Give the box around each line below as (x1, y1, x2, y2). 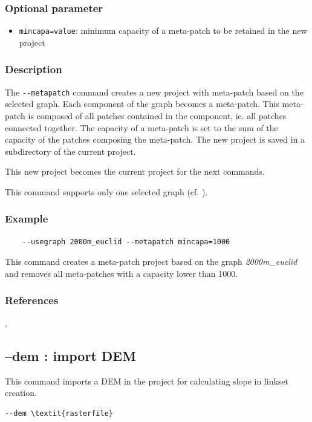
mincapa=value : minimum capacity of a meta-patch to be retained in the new (19, 24, 307, 37)
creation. (5, 386, 37, 399)
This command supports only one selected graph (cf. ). (5, 185, 208, 198)
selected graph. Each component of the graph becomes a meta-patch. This (5, 97, 279, 110)
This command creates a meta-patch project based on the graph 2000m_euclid (5, 255, 297, 268)
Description (5, 62, 62, 77)
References (5, 293, 59, 308)
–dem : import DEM (5, 346, 137, 365)
